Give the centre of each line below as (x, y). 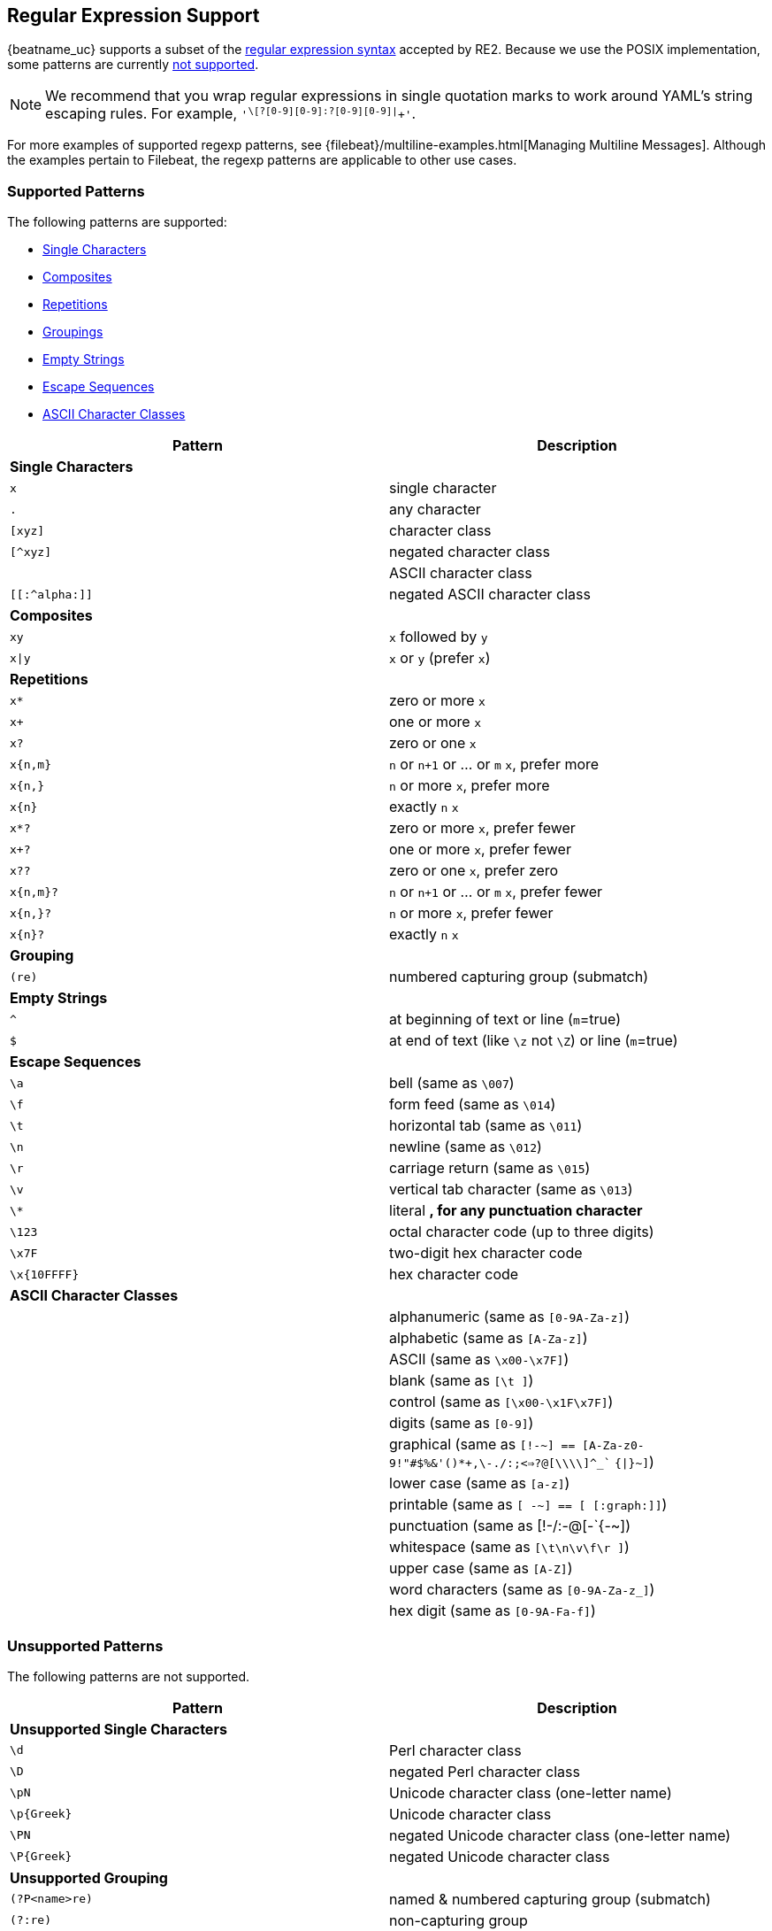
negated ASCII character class (490, 595)
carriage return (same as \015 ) (490, 1168)
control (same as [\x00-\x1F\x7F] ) (501, 1402)
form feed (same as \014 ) (473, 1105)
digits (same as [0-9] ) (462, 1423)
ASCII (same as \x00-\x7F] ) (479, 1359)
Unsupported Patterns (85, 1645)
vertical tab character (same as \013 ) (511, 1189)
